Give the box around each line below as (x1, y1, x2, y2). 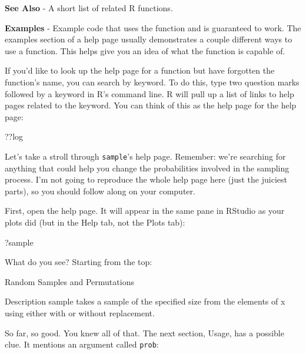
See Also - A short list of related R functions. (5, 2, 173, 14)
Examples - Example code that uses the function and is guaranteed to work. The (5, 21, 301, 34)
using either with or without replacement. (5, 306, 155, 319)
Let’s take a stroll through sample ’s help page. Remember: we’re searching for (5, 150, 286, 162)
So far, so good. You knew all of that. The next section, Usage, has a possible (5, 326, 284, 339)
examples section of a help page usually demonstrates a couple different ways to (5, 33, 292, 45)
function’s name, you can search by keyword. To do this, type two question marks (5, 75, 300, 88)
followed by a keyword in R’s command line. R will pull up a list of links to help (5, 87, 294, 100)
